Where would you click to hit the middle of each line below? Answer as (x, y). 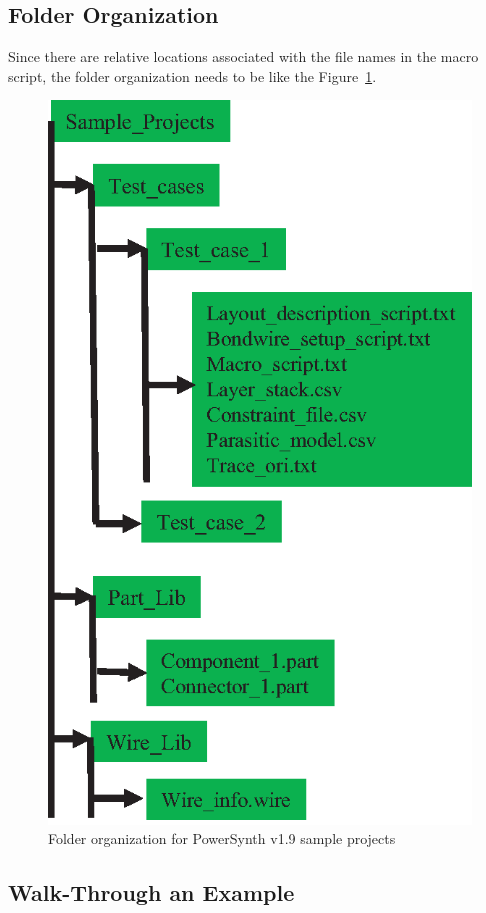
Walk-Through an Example (151, 892)
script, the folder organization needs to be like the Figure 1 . (192, 75)
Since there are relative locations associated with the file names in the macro (243, 56)
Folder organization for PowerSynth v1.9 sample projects (222, 838)
